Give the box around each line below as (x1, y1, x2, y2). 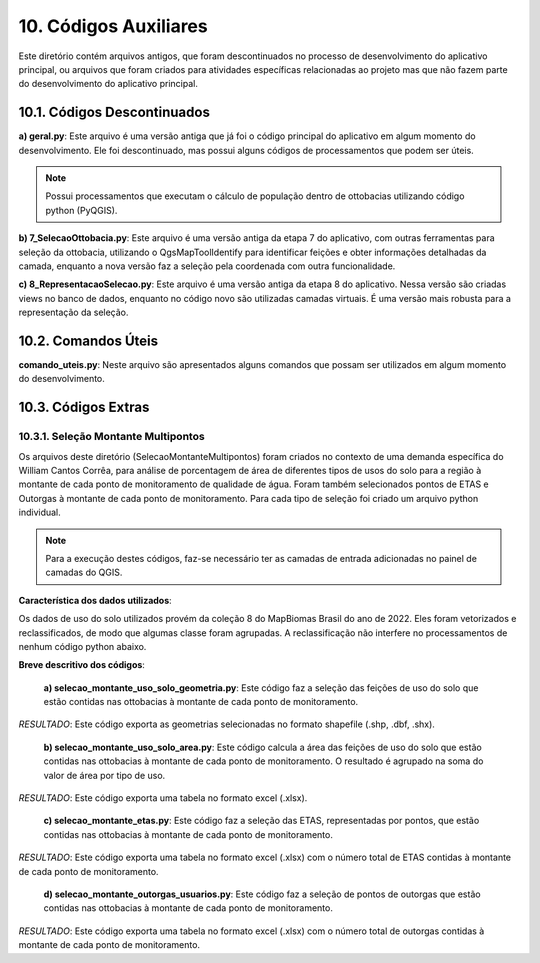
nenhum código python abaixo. (18, 640, 147, 652)
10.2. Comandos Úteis (18, 332, 159, 349)
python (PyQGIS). (45, 204, 118, 216)
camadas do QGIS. (45, 566, 123, 579)
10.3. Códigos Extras (18, 399, 150, 416)
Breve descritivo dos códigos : (18, 659, 145, 671)
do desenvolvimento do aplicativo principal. (18, 78, 199, 90)
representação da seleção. (18, 306, 129, 319)
